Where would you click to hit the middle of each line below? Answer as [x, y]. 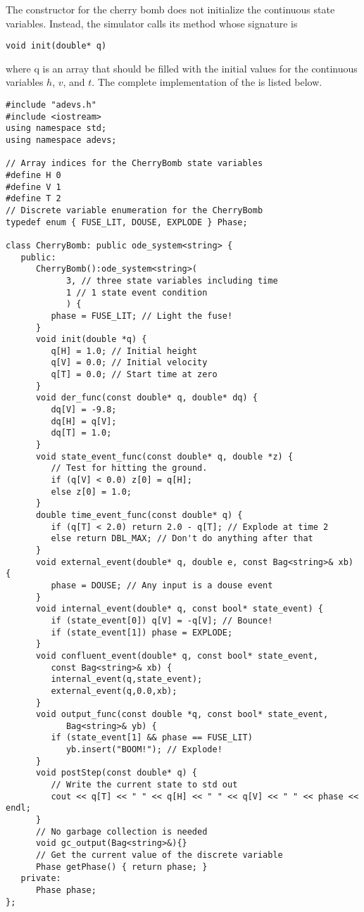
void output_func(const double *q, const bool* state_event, [182, 715]
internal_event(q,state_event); [127, 679]
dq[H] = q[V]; [84, 421]
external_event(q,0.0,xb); [114, 691]
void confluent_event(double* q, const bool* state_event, [177, 655]
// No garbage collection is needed [121, 831]
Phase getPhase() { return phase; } [121, 867]
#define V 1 [33, 187]
